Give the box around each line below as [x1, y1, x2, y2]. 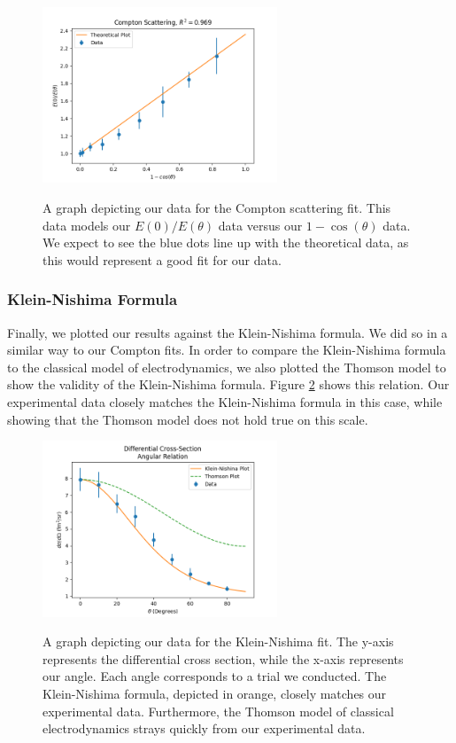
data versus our [218, 215, 303, 234]
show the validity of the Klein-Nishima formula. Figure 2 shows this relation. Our [7, 375, 450, 394]
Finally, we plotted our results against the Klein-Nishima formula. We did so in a [7, 323, 448, 341]
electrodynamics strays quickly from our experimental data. [43, 719, 366, 738]
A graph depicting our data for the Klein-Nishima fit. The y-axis [43, 632, 394, 651]
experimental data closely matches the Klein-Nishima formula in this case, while [7, 392, 443, 411]
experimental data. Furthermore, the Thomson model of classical [43, 701, 394, 720]
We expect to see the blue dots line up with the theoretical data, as [43, 233, 409, 252]
